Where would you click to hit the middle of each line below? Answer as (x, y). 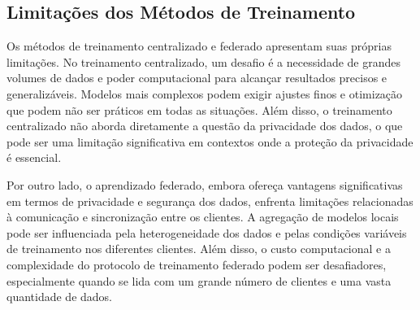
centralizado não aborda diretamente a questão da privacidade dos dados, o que (205, 126)
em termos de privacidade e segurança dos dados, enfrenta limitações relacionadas (210, 201)
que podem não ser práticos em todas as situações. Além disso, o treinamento (199, 109)
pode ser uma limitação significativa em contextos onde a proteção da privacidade (210, 141)
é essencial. (34, 157)
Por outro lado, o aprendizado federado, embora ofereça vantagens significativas (205, 184)
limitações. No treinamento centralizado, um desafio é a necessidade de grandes (204, 61)
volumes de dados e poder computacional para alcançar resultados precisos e (197, 78)
